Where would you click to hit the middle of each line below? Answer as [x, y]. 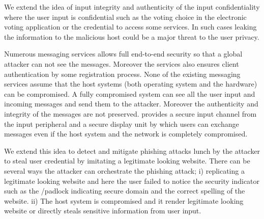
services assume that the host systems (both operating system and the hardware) [131, 84]
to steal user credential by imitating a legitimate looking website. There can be [127, 161]
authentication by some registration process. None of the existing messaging [122, 74]
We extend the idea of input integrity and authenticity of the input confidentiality [132, 7]
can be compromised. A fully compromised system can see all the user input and [130, 93]
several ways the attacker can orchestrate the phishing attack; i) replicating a [124, 170]
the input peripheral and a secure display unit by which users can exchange [122, 124]
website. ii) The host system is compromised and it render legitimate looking [124, 200]
